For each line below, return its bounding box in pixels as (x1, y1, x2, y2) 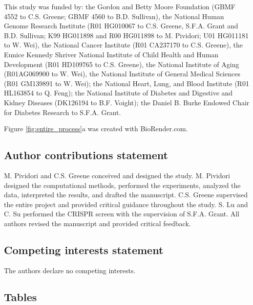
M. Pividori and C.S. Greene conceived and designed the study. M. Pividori (4, 170, 230, 180)
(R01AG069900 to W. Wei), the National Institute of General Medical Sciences (4, 69, 240, 79)
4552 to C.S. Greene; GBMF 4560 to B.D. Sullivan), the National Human (4, 11, 224, 21)
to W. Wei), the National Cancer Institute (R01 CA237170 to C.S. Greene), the (4, 40, 243, 50)
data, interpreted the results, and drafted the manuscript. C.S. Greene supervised (4, 189, 248, 200)
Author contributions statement (4, 147, 168, 163)
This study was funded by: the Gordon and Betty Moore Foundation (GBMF (4, 1, 235, 11)
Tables (4, 289, 37, 304)
